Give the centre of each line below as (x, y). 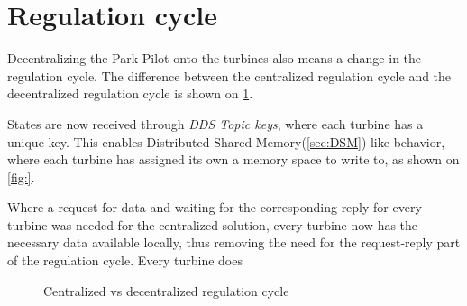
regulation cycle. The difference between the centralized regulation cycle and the (229, 75)
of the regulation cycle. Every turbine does (125, 260)
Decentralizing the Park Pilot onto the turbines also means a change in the (215, 58)
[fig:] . (21, 176)
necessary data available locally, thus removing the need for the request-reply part (234, 242)
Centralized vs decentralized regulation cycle (166, 290)
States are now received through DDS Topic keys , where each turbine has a (215, 123)
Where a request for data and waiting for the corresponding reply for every (215, 207)
